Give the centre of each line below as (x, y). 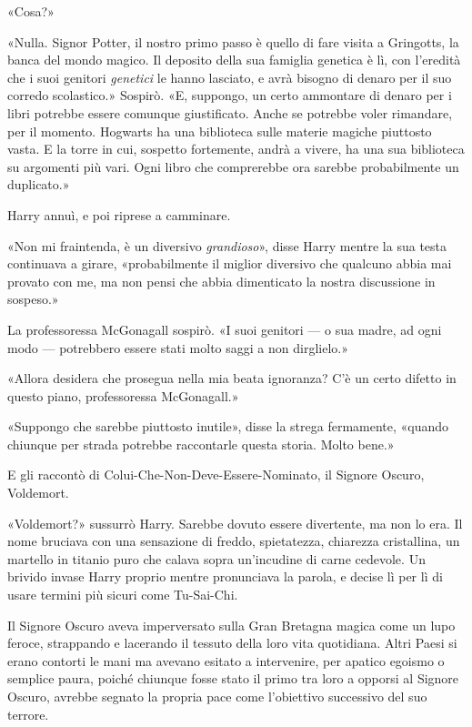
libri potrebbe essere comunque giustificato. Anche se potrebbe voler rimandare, (230, 112)
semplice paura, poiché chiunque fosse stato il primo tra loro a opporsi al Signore (233, 678)
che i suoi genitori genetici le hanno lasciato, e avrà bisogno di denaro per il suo (230, 77)
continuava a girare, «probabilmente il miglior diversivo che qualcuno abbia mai (230, 263)
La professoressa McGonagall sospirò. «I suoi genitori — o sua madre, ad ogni (225, 329)
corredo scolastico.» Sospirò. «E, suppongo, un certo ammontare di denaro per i (230, 95)
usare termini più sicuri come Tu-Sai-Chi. (123, 595)
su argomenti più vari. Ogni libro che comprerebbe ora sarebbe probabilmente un (233, 166)
